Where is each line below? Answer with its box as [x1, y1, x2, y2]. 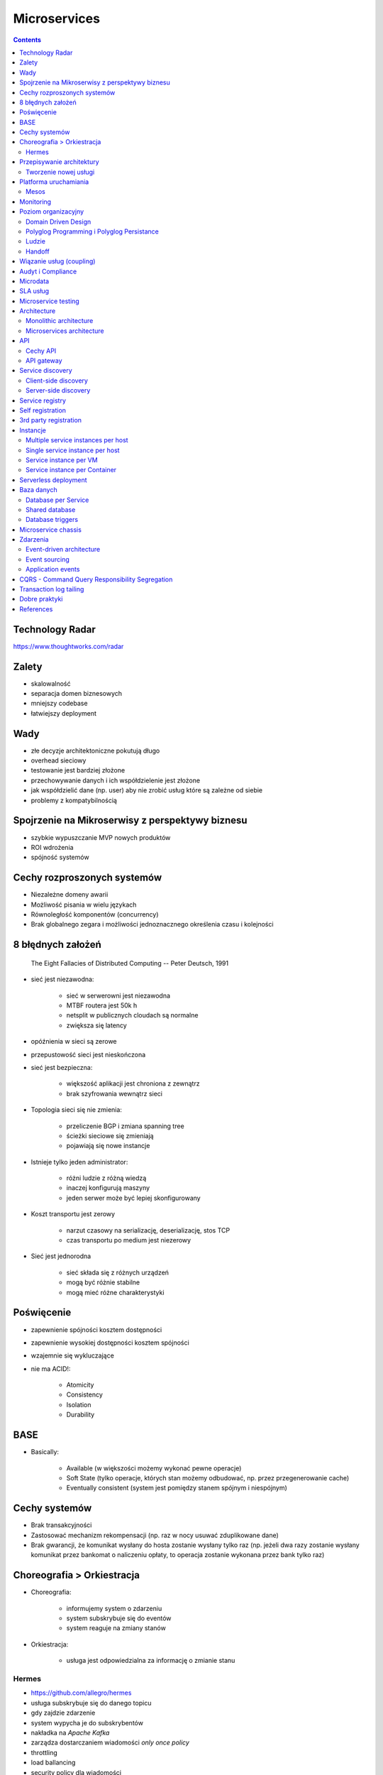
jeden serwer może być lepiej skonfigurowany [66, 1194, 201, 1202]
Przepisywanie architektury [19, 158, 99, 166]
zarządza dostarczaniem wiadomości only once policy [30, 1738, 189, 1747]
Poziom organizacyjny [19, 207, 84, 216]
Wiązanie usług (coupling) [19, 257, 96, 266]
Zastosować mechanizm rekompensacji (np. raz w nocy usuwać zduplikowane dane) [30, 1531, 279, 1539]
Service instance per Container [26, 466, 117, 474]
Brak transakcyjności [30, 1521, 92, 1529]
